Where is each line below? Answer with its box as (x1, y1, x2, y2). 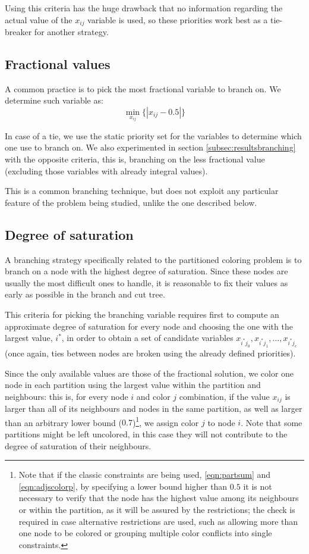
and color (136, 390, 171, 402)
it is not (243, 480, 272, 492)
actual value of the (5, 13, 72, 26)
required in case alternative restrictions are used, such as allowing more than (18, 515, 298, 527)
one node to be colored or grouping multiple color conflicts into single (18, 527, 272, 539)
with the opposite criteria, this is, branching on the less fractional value (5, 153, 265, 165)
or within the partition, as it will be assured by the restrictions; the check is (18, 503, 295, 515)
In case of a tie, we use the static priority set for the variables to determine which (5, 129, 302, 142)
